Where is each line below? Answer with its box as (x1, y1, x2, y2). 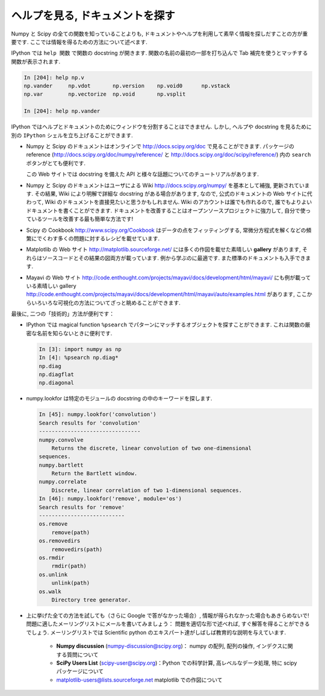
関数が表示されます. (11, 58, 61, 65)
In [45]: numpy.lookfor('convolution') (39, 411, 156, 418)
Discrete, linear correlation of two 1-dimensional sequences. (51, 486, 243, 494)
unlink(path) (51, 580, 90, 586)
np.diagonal (39, 379, 75, 387)
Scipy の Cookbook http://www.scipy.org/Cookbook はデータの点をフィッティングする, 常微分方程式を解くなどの (26, 226, 306, 234)
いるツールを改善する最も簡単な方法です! (31, 216, 134, 223)
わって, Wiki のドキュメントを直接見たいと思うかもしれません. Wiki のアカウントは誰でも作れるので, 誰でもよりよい (26, 199, 312, 206)
